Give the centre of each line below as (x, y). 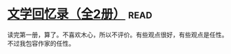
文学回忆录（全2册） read (80, 14)
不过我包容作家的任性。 (41, 43)
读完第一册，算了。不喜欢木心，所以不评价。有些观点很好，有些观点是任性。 (118, 35)
